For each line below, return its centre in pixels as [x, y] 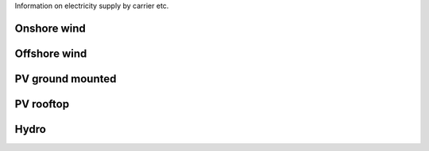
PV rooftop [42, 104]
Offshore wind [51, 53]
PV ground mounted [66, 79]
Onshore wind [50, 28]
